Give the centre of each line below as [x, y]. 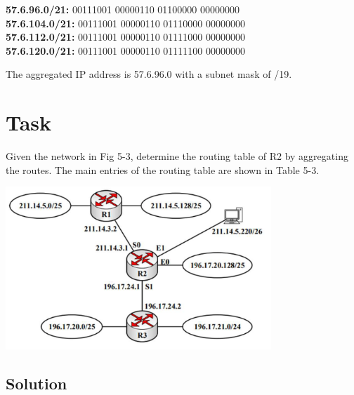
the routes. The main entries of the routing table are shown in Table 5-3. [163, 169]
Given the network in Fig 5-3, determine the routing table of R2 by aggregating [177, 156]
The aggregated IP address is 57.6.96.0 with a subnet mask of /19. [149, 74]
